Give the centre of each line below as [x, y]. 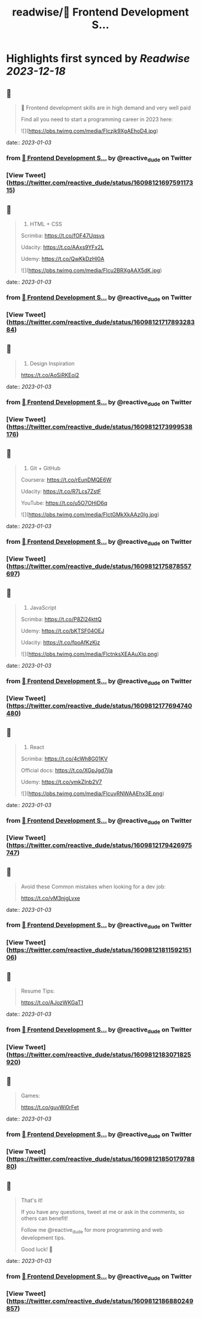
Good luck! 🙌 [37, 1249]
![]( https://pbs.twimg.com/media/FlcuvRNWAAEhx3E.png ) [92, 793]
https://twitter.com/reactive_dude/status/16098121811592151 [100, 949]
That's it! [32, 1200]
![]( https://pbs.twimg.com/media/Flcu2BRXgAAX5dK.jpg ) [92, 270]
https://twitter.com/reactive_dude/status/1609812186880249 [101, 1301]
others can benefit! [44, 1218]
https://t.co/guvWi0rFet [50, 1107]
